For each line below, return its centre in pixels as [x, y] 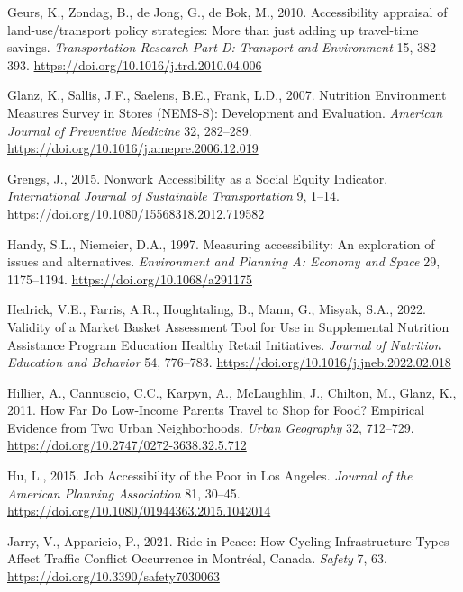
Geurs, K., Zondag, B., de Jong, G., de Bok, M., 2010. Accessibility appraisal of [227, 12]
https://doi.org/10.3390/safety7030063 [113, 576]
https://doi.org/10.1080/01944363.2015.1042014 [139, 511]
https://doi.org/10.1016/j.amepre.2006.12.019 [133, 148]
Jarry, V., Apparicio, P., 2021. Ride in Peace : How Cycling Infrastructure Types [228, 540]
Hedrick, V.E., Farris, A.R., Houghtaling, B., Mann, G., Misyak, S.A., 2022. [217, 309]
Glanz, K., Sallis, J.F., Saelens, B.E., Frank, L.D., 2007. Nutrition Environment [227, 95]
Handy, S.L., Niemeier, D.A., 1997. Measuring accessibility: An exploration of [221, 243]
